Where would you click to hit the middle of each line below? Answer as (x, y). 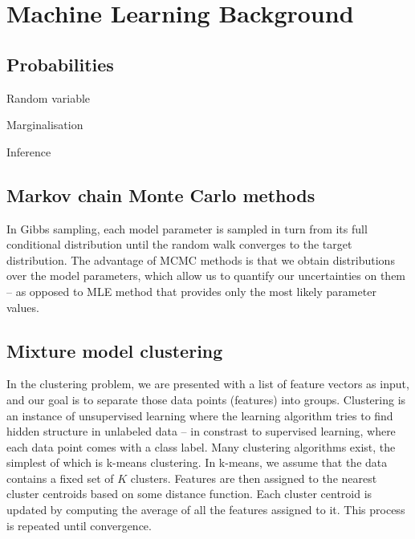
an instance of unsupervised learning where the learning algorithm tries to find (200, 415)
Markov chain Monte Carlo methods (161, 195)
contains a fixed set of (60, 478)
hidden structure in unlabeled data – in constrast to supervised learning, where (201, 431)
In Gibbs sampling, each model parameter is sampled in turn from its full (187, 228)
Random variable (49, 97)
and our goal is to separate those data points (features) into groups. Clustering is (206, 399)
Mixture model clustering (115, 350)
